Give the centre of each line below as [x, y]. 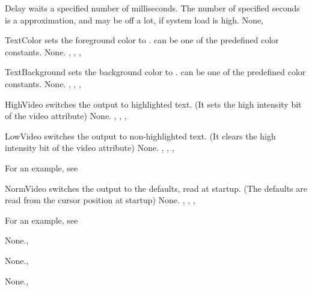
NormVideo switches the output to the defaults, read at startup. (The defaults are [156, 188]
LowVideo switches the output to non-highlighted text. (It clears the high [140, 136]
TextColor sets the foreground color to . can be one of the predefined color [142, 40]
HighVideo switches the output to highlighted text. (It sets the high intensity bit [153, 104]
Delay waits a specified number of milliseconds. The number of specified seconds [152, 8]
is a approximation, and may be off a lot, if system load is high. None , [134, 20]
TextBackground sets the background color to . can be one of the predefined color [155, 72]
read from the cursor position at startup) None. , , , [100, 200]
